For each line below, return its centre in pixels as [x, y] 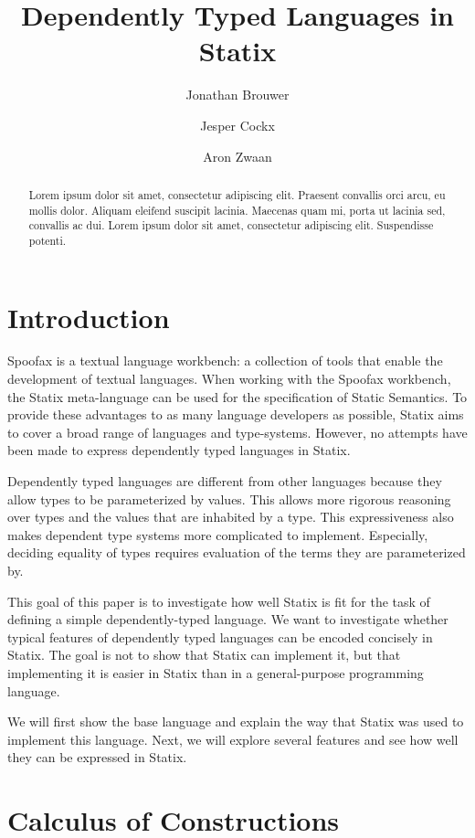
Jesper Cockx [237, 125]
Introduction [89, 317]
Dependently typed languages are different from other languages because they [225, 481]
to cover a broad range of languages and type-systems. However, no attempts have [237, 432]
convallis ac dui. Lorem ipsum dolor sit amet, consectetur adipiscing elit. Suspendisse [231, 225]
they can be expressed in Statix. [97, 757]
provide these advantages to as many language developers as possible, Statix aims [236, 414]
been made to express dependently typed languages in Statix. [179, 450]
